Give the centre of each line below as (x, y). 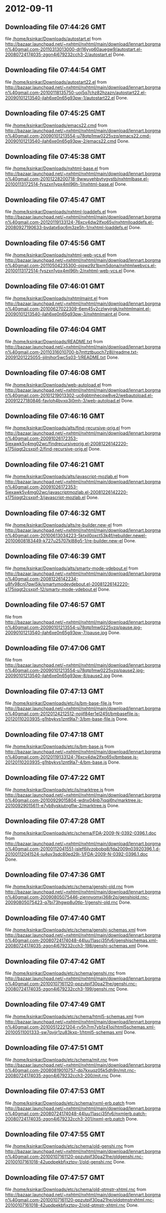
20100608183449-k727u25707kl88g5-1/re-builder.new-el (64, 540)
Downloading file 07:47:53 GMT (55, 1091)
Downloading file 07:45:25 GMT (55, 114)
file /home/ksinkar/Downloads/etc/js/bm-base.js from (60, 746)
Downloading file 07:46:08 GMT (56, 373)
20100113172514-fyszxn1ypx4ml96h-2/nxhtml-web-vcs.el (64, 271)
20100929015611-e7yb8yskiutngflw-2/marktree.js (56, 805)
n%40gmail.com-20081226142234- (42, 579)
